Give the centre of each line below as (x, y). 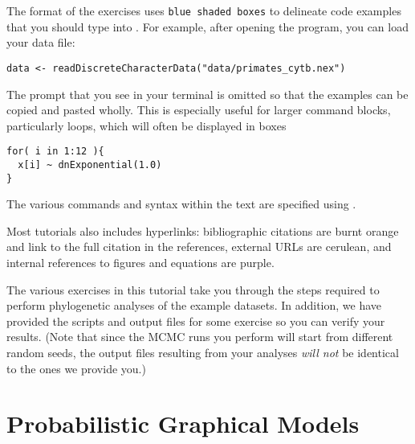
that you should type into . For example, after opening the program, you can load (207, 26)
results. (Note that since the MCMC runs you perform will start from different (200, 337)
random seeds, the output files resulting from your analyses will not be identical (203, 352)
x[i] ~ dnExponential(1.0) (90, 164)
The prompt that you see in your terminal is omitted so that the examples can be (207, 94)
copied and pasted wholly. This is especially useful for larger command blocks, (199, 110)
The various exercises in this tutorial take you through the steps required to (193, 289)
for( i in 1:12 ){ (55, 152)
